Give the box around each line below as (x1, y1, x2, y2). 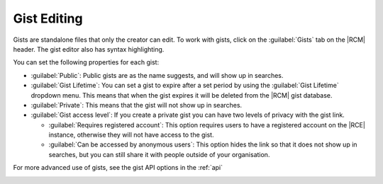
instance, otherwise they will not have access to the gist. (48, 131, 214, 139)
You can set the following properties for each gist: (13, 58, 160, 67)
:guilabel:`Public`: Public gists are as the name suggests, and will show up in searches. (30, 71, 284, 79)
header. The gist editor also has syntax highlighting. (13, 45, 165, 53)
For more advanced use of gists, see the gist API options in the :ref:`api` (13, 163, 223, 172)
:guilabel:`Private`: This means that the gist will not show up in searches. (30, 100, 243, 109)
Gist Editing (13, 11, 83, 26)
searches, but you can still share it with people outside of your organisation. (48, 150, 270, 159)
